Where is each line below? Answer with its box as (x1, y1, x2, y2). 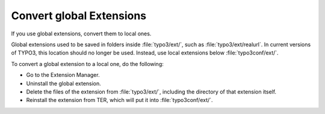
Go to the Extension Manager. (26, 71, 100, 79)
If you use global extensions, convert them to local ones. (11, 30, 152, 37)
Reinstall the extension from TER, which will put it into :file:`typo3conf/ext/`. (26, 97, 213, 104)
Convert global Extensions (11, 9, 147, 22)
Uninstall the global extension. (26, 80, 102, 87)
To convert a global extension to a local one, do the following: (11, 60, 164, 67)
